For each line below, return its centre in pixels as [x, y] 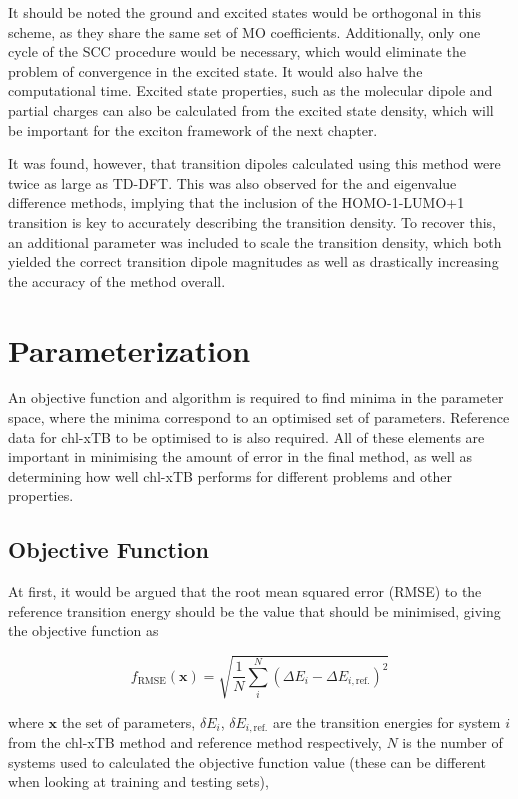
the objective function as [83, 630]
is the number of [452, 741]
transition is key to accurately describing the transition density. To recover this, [252, 221]
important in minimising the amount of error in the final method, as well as [240, 456]
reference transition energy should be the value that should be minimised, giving [254, 610]
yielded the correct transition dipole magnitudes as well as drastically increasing [253, 261]
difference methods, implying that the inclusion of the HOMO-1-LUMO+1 [236, 202]
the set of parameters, [128, 721]
